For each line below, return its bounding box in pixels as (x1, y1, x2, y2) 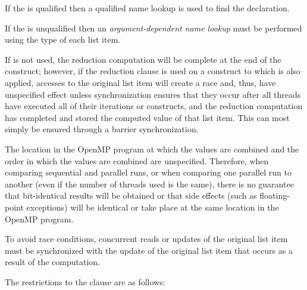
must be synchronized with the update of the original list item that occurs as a (5, 244, 293, 256)
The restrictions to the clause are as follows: (5, 275, 165, 288)
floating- (259, 189, 290, 202)
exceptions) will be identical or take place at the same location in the (26, 200, 279, 213)
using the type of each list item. (5, 33, 121, 46)
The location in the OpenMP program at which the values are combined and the (5, 142, 299, 155)
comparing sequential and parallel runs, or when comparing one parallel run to (5, 166, 292, 179)
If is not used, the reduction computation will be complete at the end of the (5, 53, 281, 65)
